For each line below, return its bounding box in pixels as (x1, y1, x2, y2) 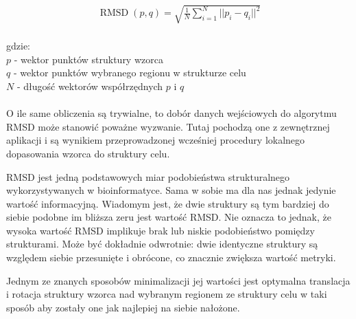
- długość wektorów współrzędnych (16, 78, 163, 93)
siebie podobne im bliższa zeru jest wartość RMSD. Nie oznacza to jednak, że (6, 210, 331, 224)
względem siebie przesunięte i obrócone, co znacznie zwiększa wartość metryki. (6, 250, 336, 265)
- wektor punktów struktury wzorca (14, 52, 163, 66)
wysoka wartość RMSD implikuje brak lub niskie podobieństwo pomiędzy (6, 223, 315, 237)
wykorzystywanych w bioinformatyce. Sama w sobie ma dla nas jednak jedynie (6, 183, 336, 197)
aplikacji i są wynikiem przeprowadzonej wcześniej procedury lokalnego (6, 133, 305, 147)
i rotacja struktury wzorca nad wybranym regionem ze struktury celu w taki (6, 287, 327, 301)
